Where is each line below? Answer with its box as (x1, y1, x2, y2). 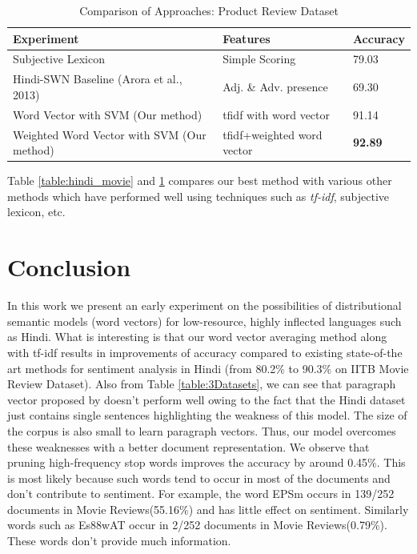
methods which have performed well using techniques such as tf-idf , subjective (7, 187, 390, 204)
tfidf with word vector (223, 106, 330, 122)
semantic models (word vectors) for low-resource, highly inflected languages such (7, 312, 402, 329)
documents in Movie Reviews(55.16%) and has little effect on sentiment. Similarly (7, 500, 409, 517)
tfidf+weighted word (223, 126, 323, 143)
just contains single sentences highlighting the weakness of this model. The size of (7, 407, 407, 424)
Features (223, 30, 271, 46)
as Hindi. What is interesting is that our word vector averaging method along (7, 328, 387, 345)
